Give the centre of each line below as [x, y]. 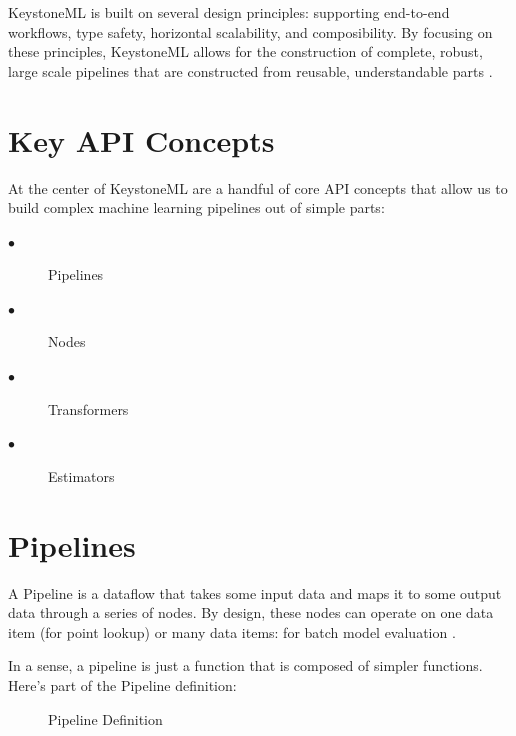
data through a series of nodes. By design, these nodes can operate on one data [251, 612]
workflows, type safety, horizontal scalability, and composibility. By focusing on [250, 31]
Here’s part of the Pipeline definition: [122, 684]
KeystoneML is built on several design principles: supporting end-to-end [229, 12]
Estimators [81, 475]
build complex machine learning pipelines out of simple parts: [196, 207]
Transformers [88, 408]
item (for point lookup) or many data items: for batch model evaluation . [232, 631]
